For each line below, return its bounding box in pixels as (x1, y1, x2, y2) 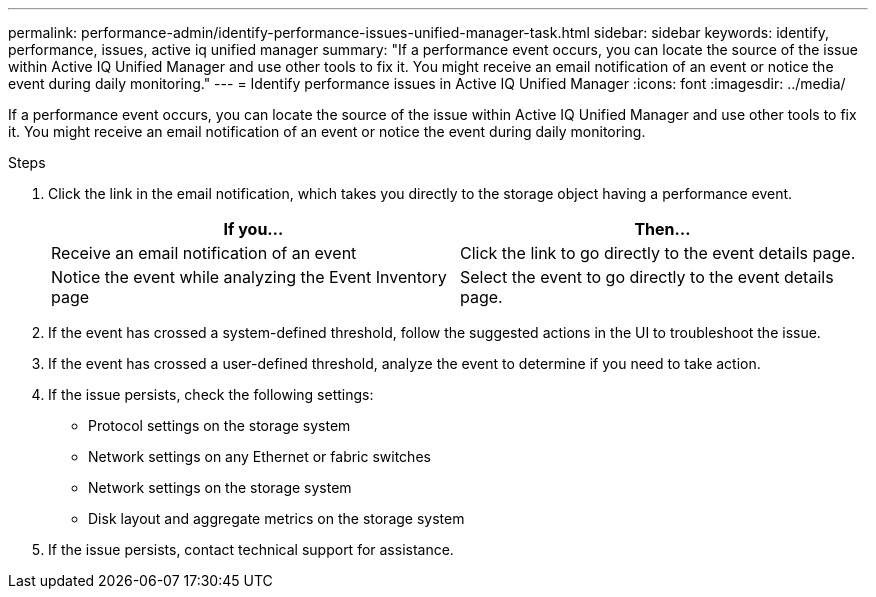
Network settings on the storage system (88, 479, 352, 496)
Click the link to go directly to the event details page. (460, 243, 856, 263)
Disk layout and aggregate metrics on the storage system (88, 510, 465, 527)
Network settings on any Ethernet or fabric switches (88, 448, 431, 465)
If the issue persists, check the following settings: (48, 386, 374, 403)
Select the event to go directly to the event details (460, 267, 834, 287)
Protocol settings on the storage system (88, 417, 351, 434)
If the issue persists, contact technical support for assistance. (48, 541, 454, 558)
